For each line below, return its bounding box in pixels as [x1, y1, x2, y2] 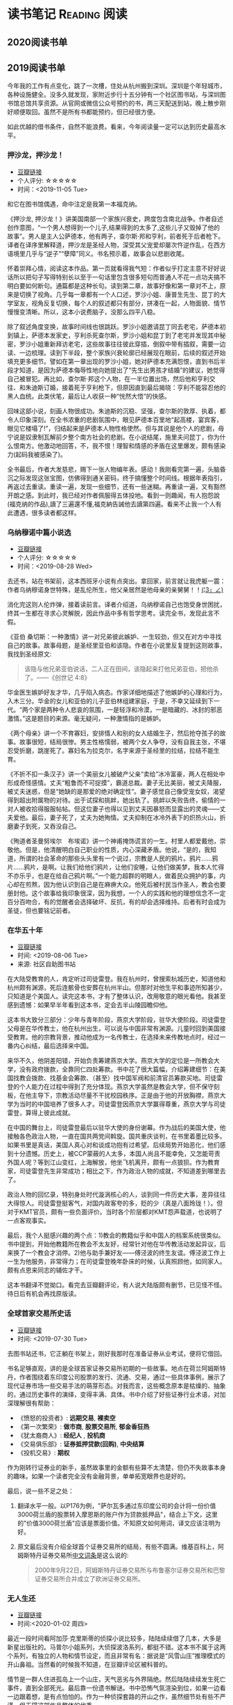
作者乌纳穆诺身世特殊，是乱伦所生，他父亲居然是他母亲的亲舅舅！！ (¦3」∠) [7, 585, 224, 593]
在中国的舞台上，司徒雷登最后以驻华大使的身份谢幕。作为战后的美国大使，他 [7, 1123, 226, 1132]
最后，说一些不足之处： [7, 1487, 74, 1495]
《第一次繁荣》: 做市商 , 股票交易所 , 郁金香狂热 [17, 1422, 150, 1430]
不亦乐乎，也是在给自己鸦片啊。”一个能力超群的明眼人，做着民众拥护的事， [7, 871, 220, 880]
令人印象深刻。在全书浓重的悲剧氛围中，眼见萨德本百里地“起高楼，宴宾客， [7, 415, 223, 424]
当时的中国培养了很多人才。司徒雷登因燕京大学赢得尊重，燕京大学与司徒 [19, 1100, 226, 1108]
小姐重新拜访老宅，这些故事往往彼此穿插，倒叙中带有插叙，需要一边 [31, 339, 226, 348]
